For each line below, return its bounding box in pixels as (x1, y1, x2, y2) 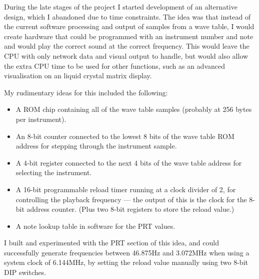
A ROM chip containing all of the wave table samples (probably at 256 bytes (15, 104, 252, 114)
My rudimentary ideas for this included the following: (4, 87, 168, 97)
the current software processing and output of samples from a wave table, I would (4, 21, 254, 32)
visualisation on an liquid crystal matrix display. (4, 70, 152, 81)
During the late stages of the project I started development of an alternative (4, 2, 237, 12)
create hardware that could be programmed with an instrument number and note (4, 31, 253, 41)
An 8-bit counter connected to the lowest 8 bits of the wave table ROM (15, 130, 234, 141)
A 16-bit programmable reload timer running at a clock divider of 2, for (15, 184, 236, 194)
